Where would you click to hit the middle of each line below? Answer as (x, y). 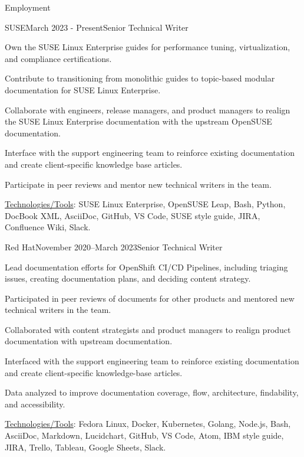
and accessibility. (35, 404)
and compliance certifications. (58, 58)
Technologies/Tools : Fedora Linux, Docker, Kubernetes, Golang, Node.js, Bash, (148, 424)
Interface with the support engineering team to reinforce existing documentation (150, 153)
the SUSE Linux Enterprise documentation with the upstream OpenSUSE (138, 121)
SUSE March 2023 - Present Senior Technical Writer (97, 27)
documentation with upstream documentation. (89, 341)
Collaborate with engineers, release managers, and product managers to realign (148, 110)
